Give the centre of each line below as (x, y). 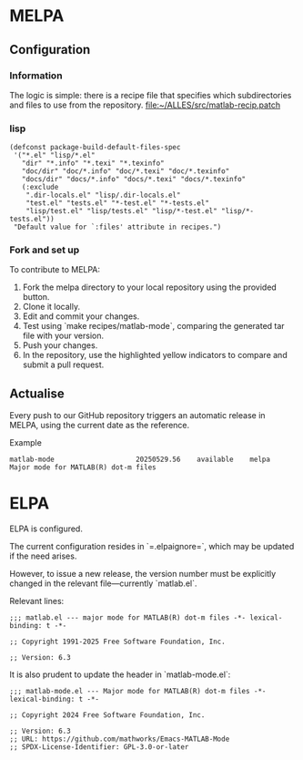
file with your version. (63, 336)
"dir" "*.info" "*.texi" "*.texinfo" (93, 164)
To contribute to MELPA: (55, 270)
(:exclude (40, 188)
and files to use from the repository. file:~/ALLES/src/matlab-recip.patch (145, 105)
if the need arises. (43, 556)
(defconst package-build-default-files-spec (95, 148)
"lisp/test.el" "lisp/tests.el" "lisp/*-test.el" (122, 211)
